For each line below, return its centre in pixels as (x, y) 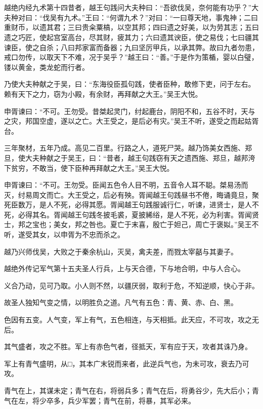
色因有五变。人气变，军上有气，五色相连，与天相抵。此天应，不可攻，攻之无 (131, 320)
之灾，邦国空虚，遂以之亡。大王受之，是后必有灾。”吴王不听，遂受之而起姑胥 (131, 121)
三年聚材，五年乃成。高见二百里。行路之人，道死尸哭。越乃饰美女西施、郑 (128, 148)
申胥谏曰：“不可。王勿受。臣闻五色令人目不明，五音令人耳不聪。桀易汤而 (126, 185)
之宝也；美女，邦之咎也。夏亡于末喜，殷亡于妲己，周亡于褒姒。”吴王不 (142, 224)
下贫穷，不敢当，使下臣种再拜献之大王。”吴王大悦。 (89, 168)
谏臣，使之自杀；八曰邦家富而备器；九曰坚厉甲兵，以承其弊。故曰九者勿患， (131, 47)
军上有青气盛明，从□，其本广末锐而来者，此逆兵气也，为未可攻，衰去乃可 (127, 363)
